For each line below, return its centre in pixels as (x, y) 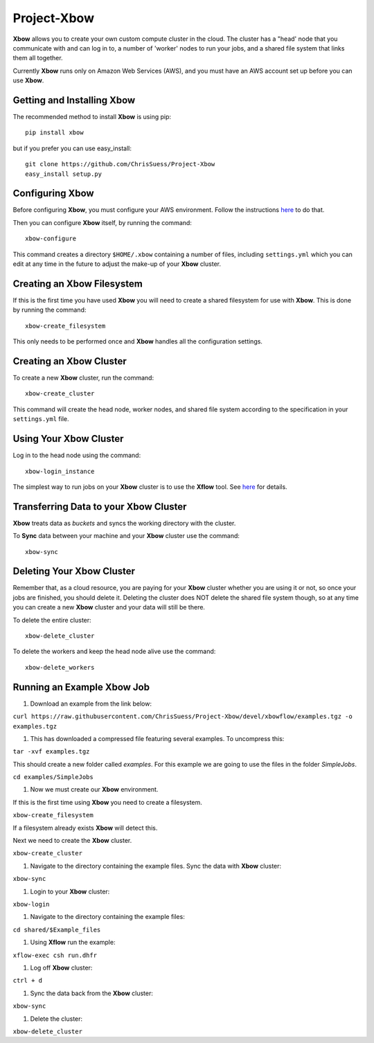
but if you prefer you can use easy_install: (72, 148)
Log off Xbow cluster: (61, 968)
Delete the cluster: (56, 1019)
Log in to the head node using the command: (77, 455)
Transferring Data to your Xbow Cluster (100, 507)
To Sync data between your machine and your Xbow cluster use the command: (126, 536)
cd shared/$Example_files (57, 929)
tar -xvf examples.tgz (51, 752)
